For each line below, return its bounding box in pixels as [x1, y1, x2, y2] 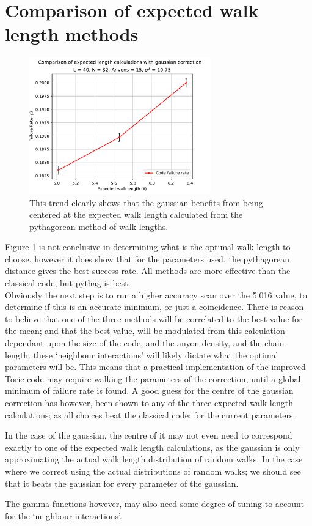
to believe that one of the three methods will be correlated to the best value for [5, 312, 302, 325]
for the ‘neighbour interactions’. [5, 509, 122, 522]
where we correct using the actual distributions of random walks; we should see [5, 464, 301, 477]
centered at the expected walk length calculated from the [29, 208, 243, 221]
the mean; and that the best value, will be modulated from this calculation [5, 324, 285, 337]
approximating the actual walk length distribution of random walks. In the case [5, 453, 303, 465]
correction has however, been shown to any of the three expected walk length [5, 396, 293, 409]
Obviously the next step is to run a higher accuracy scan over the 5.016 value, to [5, 288, 307, 301]
